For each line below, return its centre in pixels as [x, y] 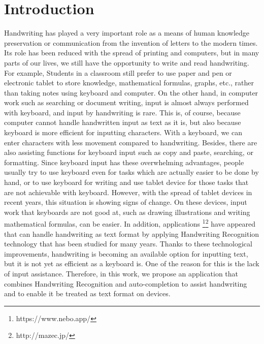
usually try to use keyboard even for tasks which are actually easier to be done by [131, 172]
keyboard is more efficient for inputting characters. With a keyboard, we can [123, 132]
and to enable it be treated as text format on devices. [87, 293]
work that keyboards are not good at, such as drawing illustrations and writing [127, 212]
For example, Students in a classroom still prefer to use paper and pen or [118, 72]
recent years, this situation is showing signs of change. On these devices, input [126, 202]
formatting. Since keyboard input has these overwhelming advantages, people [124, 162]
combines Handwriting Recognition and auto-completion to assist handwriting [126, 283]
